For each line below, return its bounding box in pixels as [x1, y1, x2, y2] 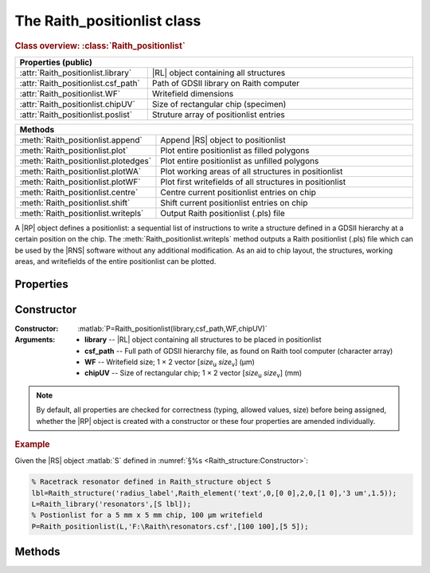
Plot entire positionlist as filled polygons [160, 144, 310, 155]
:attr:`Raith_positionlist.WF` [19, 88, 121, 99]
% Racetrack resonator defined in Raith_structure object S [31, 477, 272, 486]
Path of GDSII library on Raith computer [151, 77, 300, 88]
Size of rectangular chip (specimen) [151, 98, 287, 109]
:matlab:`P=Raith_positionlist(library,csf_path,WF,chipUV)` [77, 324, 268, 333]
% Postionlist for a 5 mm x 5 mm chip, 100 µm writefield [31, 511, 263, 520]
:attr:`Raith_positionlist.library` [19, 67, 132, 78]
